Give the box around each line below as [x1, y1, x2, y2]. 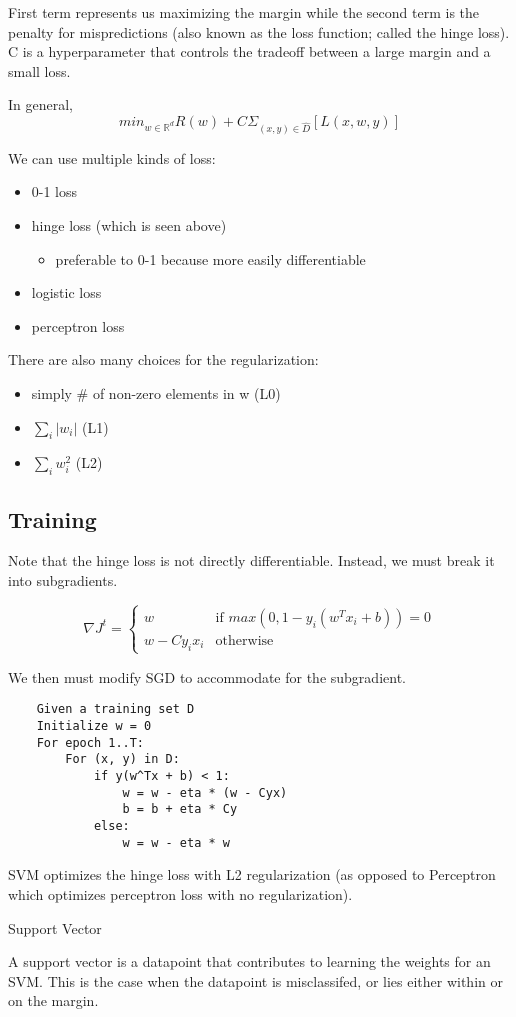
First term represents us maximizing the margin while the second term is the [8, 2, 480, 22]
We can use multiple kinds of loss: [8, 147, 216, 168]
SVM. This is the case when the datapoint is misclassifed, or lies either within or [8, 970, 503, 991]
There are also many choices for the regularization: [8, 349, 319, 370]
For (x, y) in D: [65, 752, 180, 767]
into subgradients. [8, 569, 118, 590]
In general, [8, 94, 73, 115]
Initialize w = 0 [36, 719, 152, 734]
